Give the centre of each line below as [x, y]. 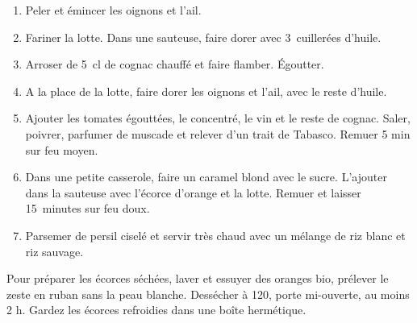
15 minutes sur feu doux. [88, 208]
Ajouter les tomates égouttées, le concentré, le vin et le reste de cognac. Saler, [218, 118]
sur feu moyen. [62, 149]
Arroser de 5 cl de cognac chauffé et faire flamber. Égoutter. [175, 64]
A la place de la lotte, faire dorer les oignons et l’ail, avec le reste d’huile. [206, 91]
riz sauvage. [54, 251]
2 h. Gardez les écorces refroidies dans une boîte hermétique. [156, 310]
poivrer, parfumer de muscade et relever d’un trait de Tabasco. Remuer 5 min [218, 133]
